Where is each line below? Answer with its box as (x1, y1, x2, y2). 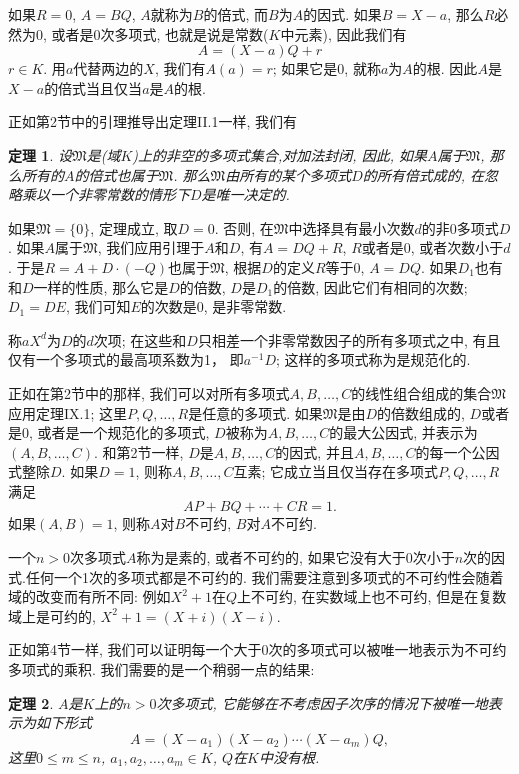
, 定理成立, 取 (90, 217, 178, 238)
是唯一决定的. (201, 184, 290, 205)
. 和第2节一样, (94, 441, 184, 462)
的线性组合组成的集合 (351, 382, 492, 403)
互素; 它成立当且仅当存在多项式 (233, 461, 439, 482)
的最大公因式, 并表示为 (329, 422, 478, 443)
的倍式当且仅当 (44, 77, 143, 98)
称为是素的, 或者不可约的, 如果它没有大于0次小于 (136, 547, 455, 568)
